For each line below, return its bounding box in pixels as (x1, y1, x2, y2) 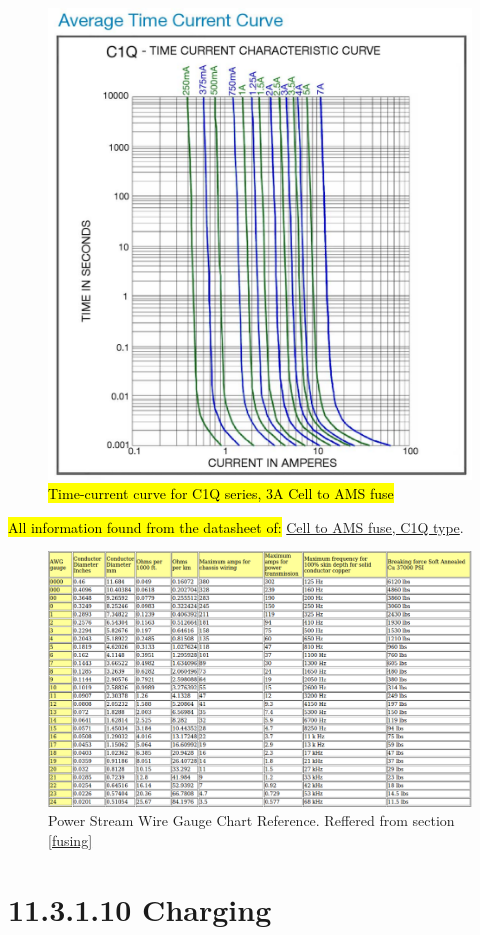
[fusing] (48, 830, 93, 851)
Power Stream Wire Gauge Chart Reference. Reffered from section (48, 810, 455, 831)
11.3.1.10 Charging (8, 888, 272, 929)
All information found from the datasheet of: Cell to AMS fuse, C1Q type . (8, 516, 464, 537)
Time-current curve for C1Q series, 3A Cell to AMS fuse (48, 483, 394, 504)
